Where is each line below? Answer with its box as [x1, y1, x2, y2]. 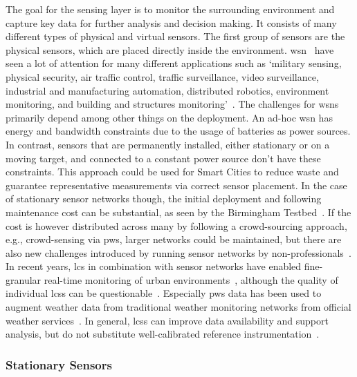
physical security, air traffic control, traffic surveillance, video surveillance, [6, 69, 319, 84]
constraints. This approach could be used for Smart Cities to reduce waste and [6, 164, 339, 179]
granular [6, 272, 42, 287]
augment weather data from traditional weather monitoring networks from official [6, 300, 351, 314]
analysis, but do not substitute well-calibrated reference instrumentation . [6, 327, 320, 341]
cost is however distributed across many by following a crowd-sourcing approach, [6, 218, 347, 233]
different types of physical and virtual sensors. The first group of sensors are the [6, 29, 345, 43]
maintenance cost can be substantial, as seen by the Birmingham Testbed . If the [6, 204, 351, 219]
